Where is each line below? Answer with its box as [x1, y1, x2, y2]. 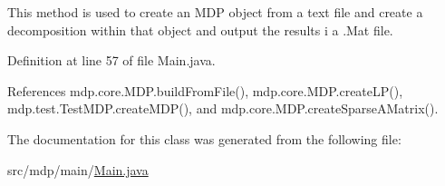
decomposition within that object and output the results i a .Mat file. [7, 20, 393, 39]
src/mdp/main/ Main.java [7, 160, 149, 179]
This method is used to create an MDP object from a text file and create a [7, 3, 423, 21]
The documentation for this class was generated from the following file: [7, 129, 401, 148]
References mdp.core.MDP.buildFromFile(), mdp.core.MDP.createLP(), [7, 81, 403, 100]
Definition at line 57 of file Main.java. [7, 51, 216, 70]
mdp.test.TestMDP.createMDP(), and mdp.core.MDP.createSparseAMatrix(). [7, 99, 439, 118]
